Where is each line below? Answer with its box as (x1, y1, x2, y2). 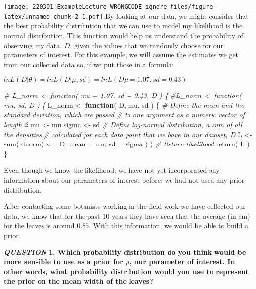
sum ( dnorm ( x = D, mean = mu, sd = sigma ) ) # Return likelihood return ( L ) (4, 139, 250, 149)
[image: (4, 3, 29, 10)
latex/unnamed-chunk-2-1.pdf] (4, 13, 103, 20)
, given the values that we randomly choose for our (70, 40, 224, 50)
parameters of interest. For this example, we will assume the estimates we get (4, 49, 239, 60)
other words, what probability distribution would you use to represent (4, 266, 249, 276)
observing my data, (4, 40, 62, 50)
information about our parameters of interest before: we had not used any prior (4, 175, 245, 185)
